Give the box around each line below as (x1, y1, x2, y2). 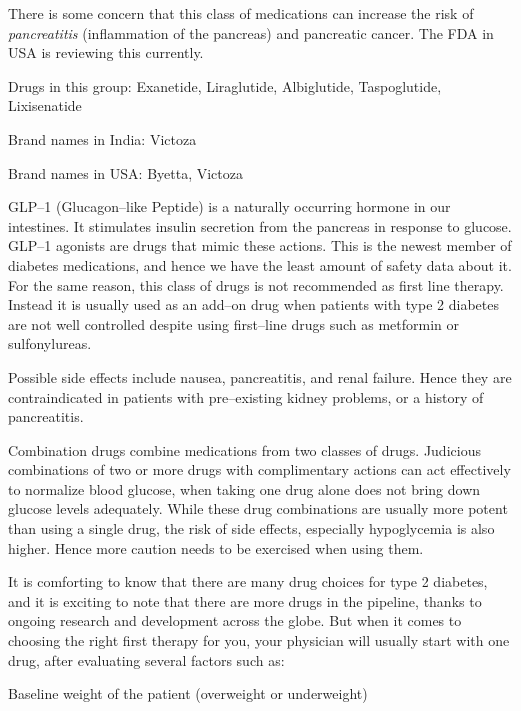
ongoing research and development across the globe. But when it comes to (8, 610, 462, 631)
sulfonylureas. (8, 333, 92, 354)
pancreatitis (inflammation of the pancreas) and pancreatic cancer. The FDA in (8, 22, 494, 43)
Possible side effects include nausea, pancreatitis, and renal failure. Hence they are (8, 366, 512, 387)
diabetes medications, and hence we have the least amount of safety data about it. (8, 254, 512, 275)
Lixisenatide (8, 95, 82, 116)
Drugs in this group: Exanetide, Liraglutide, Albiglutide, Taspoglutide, (8, 75, 442, 96)
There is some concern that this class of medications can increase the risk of (8, 3, 474, 23)
